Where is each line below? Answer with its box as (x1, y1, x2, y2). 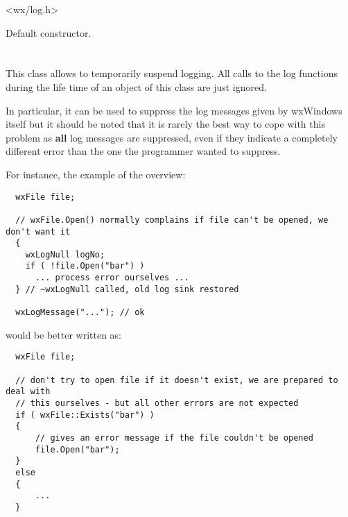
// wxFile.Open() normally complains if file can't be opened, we (15, 214, 329, 225)
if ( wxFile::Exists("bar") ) (15, 409, 155, 420)
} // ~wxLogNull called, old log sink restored (15, 284, 239, 294)
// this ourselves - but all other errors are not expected (15, 398, 299, 408)
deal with (6, 387, 51, 397)
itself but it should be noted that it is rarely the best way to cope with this (6, 117, 325, 131)
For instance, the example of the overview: (6, 167, 186, 181)
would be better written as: (6, 327, 121, 341)
